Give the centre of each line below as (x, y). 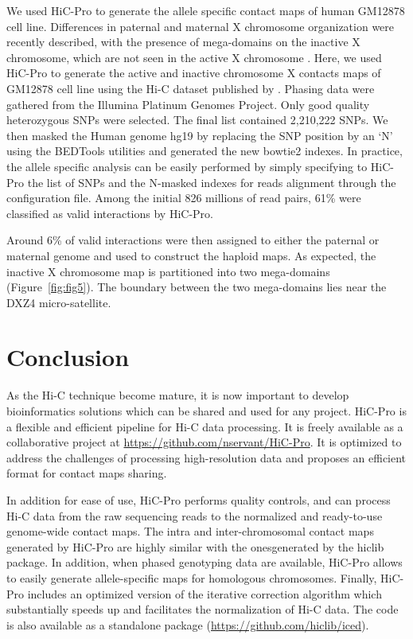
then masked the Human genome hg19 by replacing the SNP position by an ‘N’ (200, 135)
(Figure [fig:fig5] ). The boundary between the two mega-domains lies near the (197, 287)
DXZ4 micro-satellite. (59, 302)
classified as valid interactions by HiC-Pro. (110, 213)
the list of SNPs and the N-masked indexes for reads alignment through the (212, 182)
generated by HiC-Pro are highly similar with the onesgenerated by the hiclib (195, 546)
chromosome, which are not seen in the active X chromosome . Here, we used (194, 57)
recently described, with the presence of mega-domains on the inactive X (183, 42)
